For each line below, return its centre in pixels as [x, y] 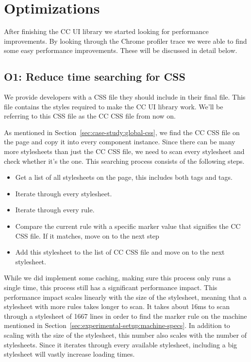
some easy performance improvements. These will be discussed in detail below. [121, 50]
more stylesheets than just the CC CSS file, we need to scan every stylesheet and [124, 151]
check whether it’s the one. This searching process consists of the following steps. [124, 161]
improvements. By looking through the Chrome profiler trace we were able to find [125, 41]
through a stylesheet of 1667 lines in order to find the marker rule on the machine [125, 316]
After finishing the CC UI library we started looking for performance [106, 31]
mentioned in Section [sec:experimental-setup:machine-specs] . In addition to [117, 325]
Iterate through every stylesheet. [64, 193]
